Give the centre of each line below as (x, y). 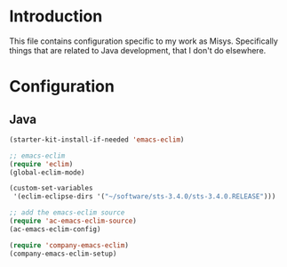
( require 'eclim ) (41, 164)
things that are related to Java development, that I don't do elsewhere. (138, 50)
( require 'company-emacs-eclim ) (69, 245)
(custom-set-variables (51, 189)
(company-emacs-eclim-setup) (63, 254)
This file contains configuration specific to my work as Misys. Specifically (143, 41)
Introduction (56, 16)
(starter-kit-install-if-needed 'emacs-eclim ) (97, 140)
